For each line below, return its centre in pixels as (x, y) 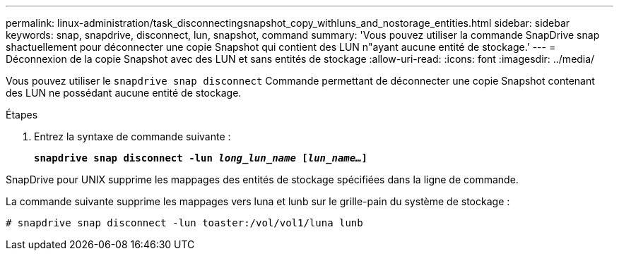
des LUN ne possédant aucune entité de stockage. (124, 93)
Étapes (22, 115)
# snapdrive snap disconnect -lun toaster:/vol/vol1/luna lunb (184, 223)
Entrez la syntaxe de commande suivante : (132, 136)
